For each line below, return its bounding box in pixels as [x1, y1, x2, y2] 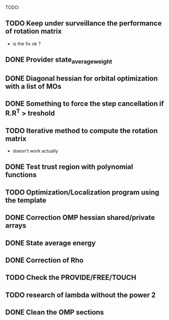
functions [5, 170, 37, 179]
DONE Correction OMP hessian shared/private [5, 213, 155, 222]
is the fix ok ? [12, 40, 41, 46]
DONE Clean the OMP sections [5, 308, 104, 317]
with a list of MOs [5, 82, 62, 91]
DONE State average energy [5, 238, 96, 247]
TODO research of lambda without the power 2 [5, 290, 156, 299]
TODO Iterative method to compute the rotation [5, 126, 158, 135]
